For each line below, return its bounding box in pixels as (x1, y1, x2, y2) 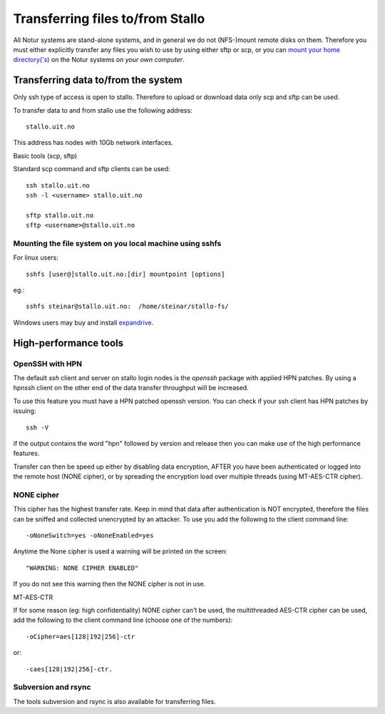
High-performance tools (13, 337, 124, 349)
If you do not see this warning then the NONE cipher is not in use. (13, 580, 206, 588)
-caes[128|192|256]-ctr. (26, 665, 113, 673)
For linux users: (13, 253, 58, 262)
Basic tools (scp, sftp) (13, 151, 78, 160)
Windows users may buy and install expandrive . (13, 318, 154, 327)
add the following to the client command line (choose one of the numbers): (13, 616, 233, 624)
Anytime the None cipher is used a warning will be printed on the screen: (13, 547, 227, 556)
